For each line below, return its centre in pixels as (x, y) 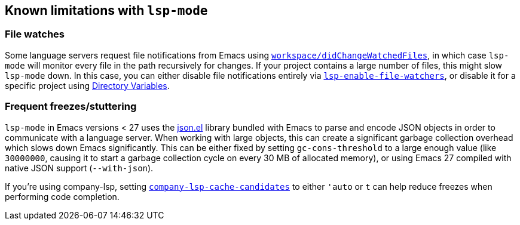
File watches (35, 34)
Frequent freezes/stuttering (71, 107)
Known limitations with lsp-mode (106, 10)
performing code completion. (62, 196)
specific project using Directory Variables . (87, 85)
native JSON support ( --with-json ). (79, 168)
